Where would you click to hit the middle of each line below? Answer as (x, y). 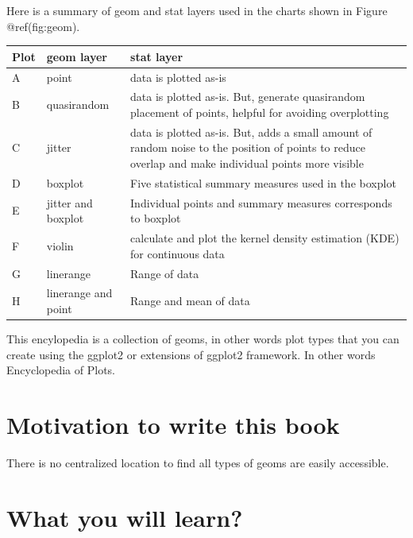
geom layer (77, 56)
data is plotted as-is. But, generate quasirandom (248, 97)
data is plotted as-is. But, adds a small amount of (251, 132)
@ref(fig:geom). (43, 26)
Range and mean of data (190, 301)
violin (60, 245)
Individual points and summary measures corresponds (261, 202)
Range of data (165, 273)
